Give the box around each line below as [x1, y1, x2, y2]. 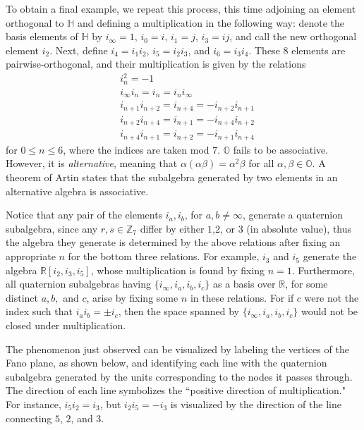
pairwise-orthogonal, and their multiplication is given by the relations [6, 56, 306, 71]
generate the [303, 249, 357, 264]
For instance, [6, 396, 61, 411]
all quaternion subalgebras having [6, 276, 151, 291]
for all [248, 156, 274, 171]
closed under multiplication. [6, 318, 126, 333]
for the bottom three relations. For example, [68, 249, 260, 264]
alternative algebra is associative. [6, 183, 149, 198]
